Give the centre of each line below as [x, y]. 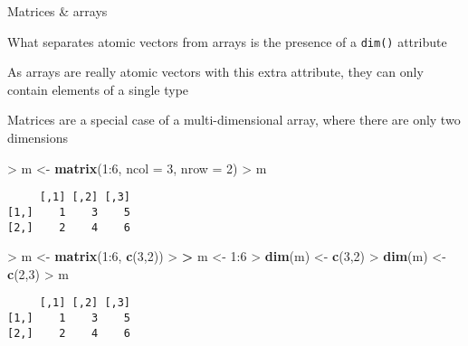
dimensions [38, 138]
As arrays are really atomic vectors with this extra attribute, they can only [215, 72]
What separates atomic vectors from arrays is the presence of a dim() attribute [227, 41]
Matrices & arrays [57, 11]
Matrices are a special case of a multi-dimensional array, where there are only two [234, 120]
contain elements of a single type [98, 89]
